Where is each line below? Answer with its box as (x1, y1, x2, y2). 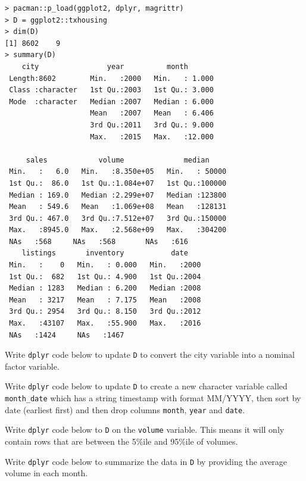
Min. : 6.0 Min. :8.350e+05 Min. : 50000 (9, 167, 227, 176)
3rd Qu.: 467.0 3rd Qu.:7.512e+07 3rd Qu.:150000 (9, 214, 227, 223)
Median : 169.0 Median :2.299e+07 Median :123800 (9, 190, 227, 199)
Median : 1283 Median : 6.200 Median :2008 (9, 284, 201, 293)
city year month (21, 62, 188, 71)
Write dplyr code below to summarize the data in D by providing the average (5, 455, 288, 467)
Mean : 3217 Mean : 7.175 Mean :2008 (9, 295, 201, 304)
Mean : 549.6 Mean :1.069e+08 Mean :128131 (9, 202, 227, 211)
